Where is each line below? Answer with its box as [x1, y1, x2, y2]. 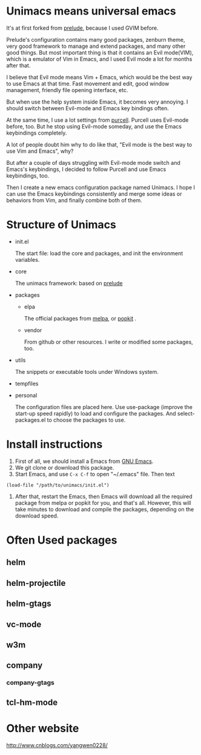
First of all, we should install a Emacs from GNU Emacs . [15, 457, 154, 465]
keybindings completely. [6, 129, 67, 136]
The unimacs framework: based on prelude [15, 279, 123, 287]
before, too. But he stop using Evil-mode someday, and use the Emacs [6, 122, 182, 130]
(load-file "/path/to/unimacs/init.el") [6, 482, 110, 488]
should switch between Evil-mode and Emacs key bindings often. [6, 104, 170, 111]
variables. [15, 256, 40, 263]
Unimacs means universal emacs [6, 4, 177, 18]
